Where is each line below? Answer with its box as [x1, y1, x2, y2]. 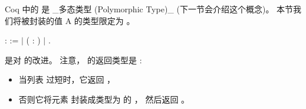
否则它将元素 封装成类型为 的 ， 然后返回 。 [18, 93, 190, 105]
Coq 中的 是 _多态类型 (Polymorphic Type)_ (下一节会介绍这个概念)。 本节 [5, 3, 294, 15]
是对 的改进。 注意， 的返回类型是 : [5, 53, 142, 66]
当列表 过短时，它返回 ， [18, 73, 116, 86]
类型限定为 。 [82, 14, 135, 26]
